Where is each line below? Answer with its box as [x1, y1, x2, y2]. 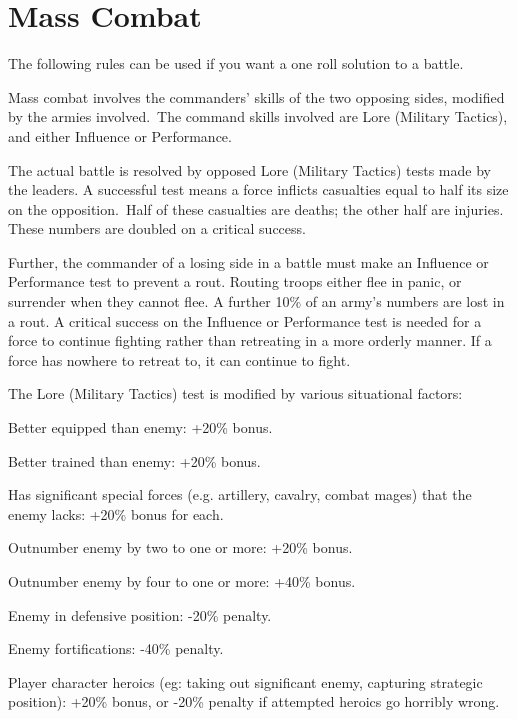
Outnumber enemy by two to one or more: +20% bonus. [8, 537, 353, 558]
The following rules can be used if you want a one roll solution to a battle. [8, 53, 464, 74]
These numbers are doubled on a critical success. [8, 218, 306, 239]
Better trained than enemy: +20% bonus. [8, 450, 261, 471]
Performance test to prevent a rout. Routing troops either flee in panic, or [8, 271, 462, 292]
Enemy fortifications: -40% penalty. [8, 638, 224, 659]
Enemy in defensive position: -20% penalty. [8, 604, 272, 625]
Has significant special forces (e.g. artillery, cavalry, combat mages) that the [8, 484, 472, 505]
